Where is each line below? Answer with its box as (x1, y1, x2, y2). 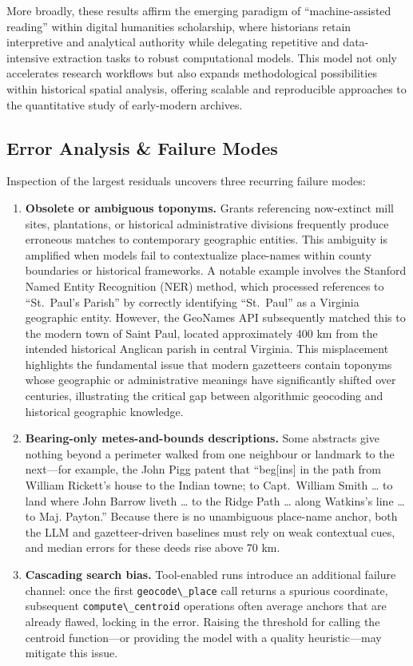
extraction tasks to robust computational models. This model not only (53, 49, 397, 65)
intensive (6, 49, 50, 65)
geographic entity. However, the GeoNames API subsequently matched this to (25, 309, 406, 326)
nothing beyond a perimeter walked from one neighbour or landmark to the (25, 445, 395, 462)
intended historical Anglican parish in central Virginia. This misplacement (25, 340, 389, 357)
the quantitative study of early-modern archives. (6, 96, 243, 113)
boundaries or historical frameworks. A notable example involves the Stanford (25, 262, 407, 279)
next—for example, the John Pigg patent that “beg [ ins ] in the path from (25, 461, 381, 478)
